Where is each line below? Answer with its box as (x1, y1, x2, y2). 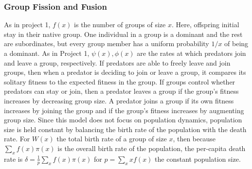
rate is (4, 153, 23, 164)
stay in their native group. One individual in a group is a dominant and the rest (4, 29, 243, 39)
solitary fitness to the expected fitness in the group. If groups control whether (4, 76, 235, 86)
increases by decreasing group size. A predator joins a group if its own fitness (4, 95, 234, 105)
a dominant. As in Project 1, (4, 48, 90, 58)
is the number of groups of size (74, 19, 166, 30)
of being (224, 38, 249, 49)
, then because (173, 134, 216, 144)
